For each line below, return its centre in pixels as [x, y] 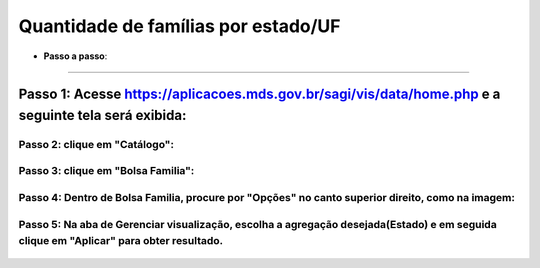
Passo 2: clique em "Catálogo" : [96, 144]
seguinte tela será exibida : [102, 115]
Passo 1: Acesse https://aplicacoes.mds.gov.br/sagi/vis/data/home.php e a [259, 94]
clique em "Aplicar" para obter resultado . [121, 240]
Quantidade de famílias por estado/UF [179, 26]
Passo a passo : [75, 56]
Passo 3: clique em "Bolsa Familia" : [106, 171]
